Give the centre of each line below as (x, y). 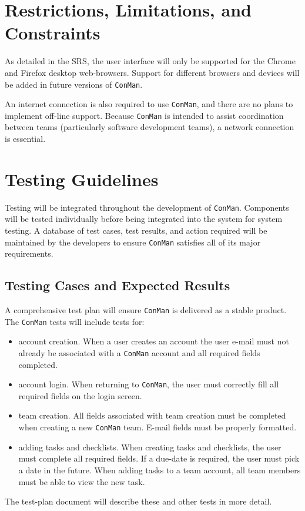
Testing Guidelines (82, 179)
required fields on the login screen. (80, 395)
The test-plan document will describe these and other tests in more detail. (138, 501)
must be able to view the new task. (82, 481)
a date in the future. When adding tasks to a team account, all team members (160, 469)
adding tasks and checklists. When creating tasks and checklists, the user (150, 447)
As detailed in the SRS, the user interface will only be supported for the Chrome (150, 61)
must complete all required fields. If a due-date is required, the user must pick (159, 458)
